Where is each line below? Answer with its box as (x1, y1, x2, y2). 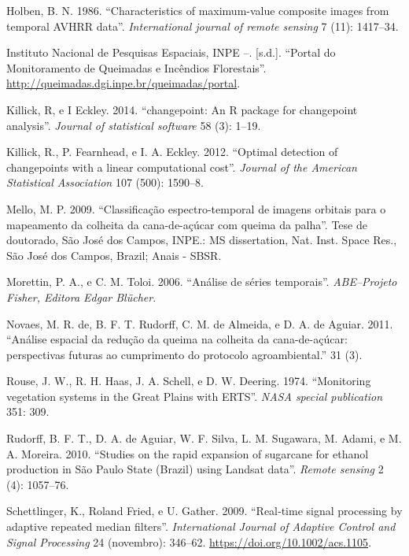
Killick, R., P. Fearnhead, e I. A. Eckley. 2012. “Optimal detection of (6, 143, 338, 160)
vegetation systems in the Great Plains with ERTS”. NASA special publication (6, 387, 383, 404)
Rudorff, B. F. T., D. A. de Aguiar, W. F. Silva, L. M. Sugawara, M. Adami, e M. (6, 430, 402, 447)
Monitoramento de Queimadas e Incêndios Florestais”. (6, 59, 267, 76)
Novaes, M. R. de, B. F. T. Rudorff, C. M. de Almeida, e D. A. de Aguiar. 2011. (6, 315, 393, 332)
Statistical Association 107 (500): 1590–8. (6, 174, 204, 191)
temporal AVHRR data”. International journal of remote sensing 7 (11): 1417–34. (6, 17, 399, 34)
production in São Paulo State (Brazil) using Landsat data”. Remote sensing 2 (6, 461, 384, 477)
